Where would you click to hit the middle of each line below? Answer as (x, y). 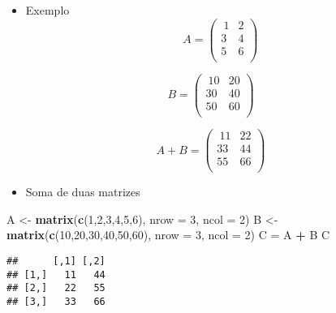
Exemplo (47, 10)
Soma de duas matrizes (83, 192)
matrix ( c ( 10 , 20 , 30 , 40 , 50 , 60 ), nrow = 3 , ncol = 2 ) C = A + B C (168, 235)
